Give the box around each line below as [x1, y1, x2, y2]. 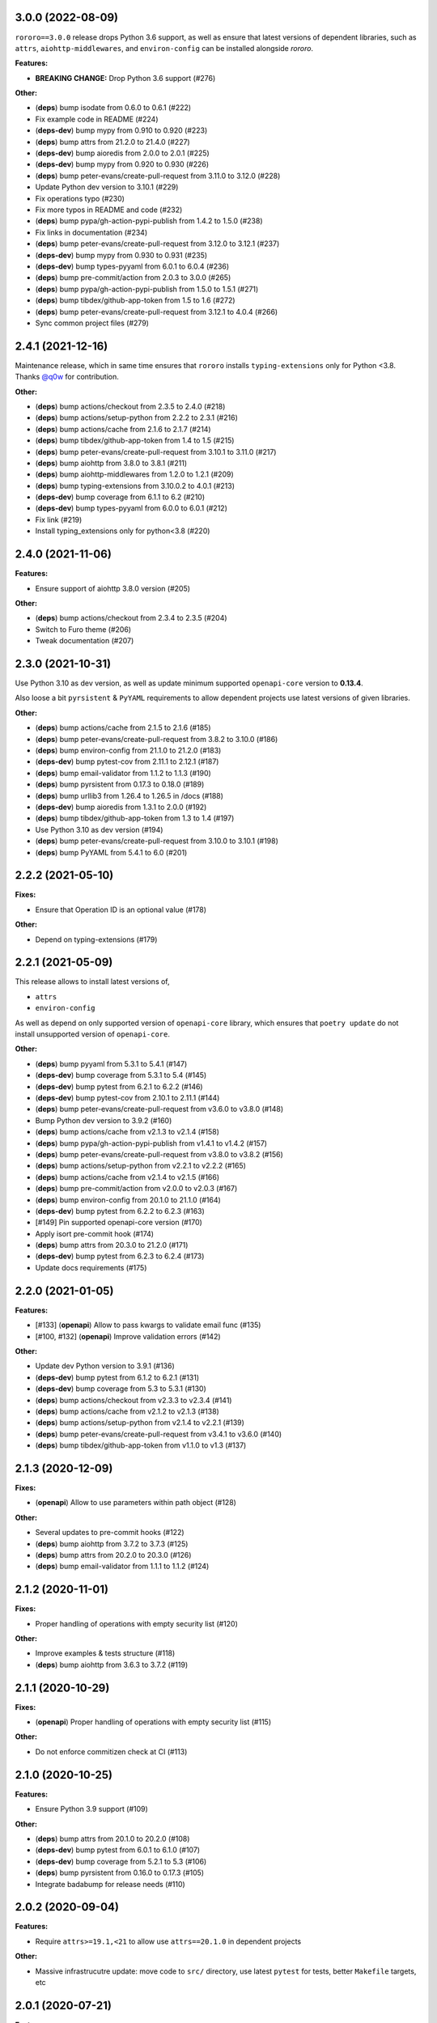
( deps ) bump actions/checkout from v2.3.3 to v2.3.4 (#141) [35, 1395, 232, 1405]
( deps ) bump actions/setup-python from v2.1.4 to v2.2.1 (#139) [35, 1418, 244, 1427]
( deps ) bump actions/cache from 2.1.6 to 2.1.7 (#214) [35, 424, 211, 434]
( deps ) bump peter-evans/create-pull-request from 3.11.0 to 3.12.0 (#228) [35, 171, 281, 180]
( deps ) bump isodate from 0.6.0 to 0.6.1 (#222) [35, 103, 192, 112]
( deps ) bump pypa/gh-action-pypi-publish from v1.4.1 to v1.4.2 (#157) [35, 1138, 267, 1148]
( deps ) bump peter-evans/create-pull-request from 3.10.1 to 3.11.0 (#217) [35, 447, 277, 456]
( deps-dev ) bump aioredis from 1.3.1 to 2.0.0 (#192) [35, 802, 207, 812]
